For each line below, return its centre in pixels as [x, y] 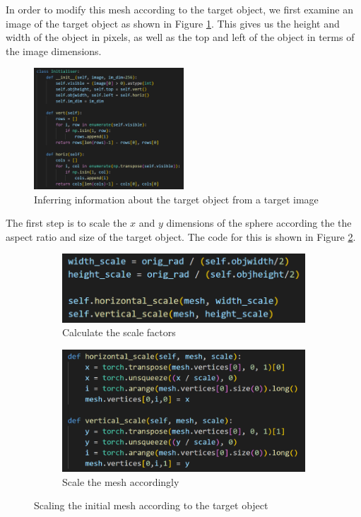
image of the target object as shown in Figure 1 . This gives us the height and [173, 23]
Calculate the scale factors [119, 332]
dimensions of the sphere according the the [259, 223]
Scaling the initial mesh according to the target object [151, 505]
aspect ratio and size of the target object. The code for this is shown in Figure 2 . [181, 236]
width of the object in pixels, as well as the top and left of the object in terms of [180, 37]
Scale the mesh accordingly [121, 481]
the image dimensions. [54, 50]
